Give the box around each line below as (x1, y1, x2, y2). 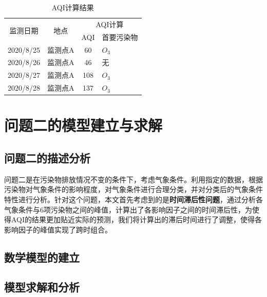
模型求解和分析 (4, 279, 80, 295)
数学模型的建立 (4, 249, 80, 265)
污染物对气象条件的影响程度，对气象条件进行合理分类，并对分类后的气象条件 (4, 184, 263, 195)
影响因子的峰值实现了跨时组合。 (4, 224, 112, 235)
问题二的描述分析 (4, 150, 90, 165)
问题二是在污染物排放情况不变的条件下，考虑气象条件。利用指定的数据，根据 (4, 174, 263, 184)
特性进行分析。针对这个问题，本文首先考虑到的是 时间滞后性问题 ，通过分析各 (4, 194, 263, 204)
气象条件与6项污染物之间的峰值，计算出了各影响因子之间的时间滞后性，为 (4, 204, 252, 215)
